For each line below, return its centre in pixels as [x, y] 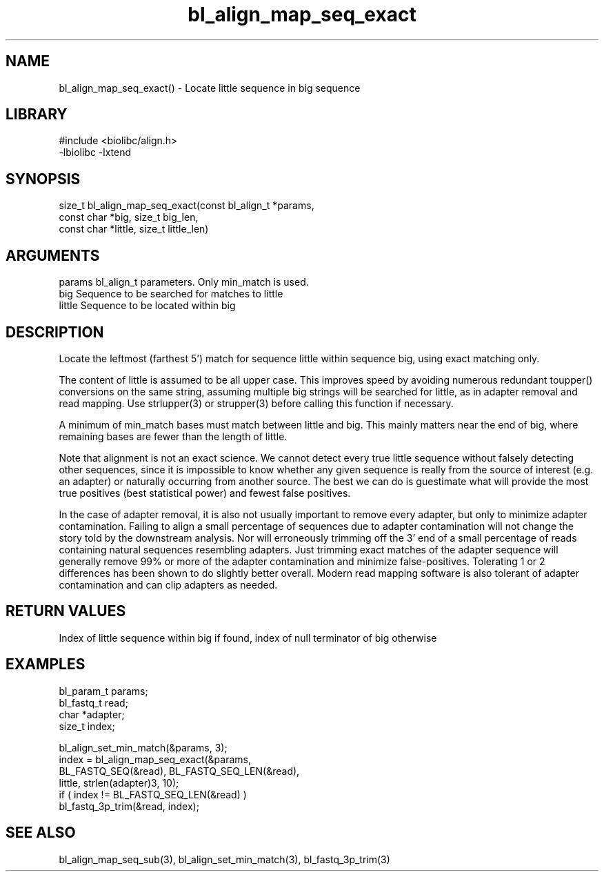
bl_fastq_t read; [93, 702]
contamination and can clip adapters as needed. [168, 584]
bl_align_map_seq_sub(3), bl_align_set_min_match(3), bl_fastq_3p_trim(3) [224, 859]
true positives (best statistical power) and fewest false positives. [205, 493]
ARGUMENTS [53, 255]
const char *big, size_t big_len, [129, 217]
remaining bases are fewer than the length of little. [173, 436]
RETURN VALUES [66, 611]
